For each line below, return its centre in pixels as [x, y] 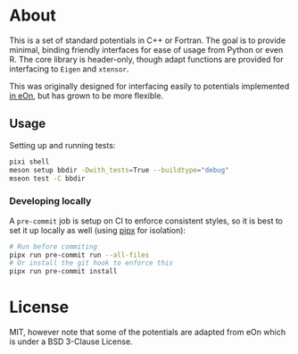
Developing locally [50, 201]
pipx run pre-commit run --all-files [79, 255]
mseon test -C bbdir [48, 178]
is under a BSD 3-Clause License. [71, 341]
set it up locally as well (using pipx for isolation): [97, 230]
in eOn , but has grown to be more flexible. [86, 96]
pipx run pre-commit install [63, 272]
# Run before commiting [54, 247]
